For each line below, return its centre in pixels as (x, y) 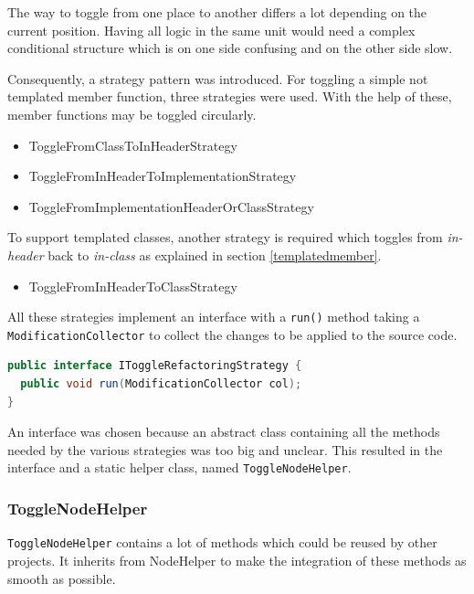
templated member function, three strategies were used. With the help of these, (230, 96)
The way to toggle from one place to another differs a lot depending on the (217, 12)
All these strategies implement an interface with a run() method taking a (214, 317)
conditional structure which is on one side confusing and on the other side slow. (230, 48)
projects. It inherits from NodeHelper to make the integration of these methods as (237, 560)
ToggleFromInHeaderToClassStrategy (133, 286)
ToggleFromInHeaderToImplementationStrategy (163, 176)
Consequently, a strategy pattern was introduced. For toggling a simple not (218, 78)
